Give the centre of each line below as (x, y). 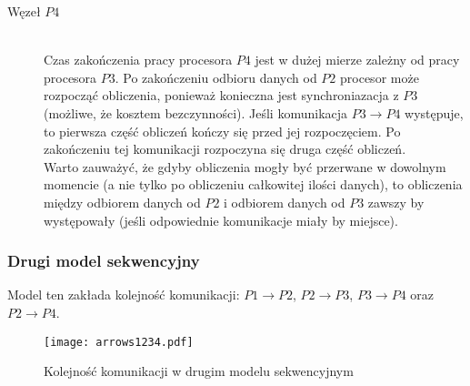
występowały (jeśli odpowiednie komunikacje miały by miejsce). (221, 220)
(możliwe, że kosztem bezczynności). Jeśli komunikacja (196, 112)
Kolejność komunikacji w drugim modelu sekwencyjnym (199, 371)
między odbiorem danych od (122, 202)
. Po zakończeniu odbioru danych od (216, 77)
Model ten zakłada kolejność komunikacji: (124, 295)
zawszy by (396, 202)
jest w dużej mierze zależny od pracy (357, 60)
